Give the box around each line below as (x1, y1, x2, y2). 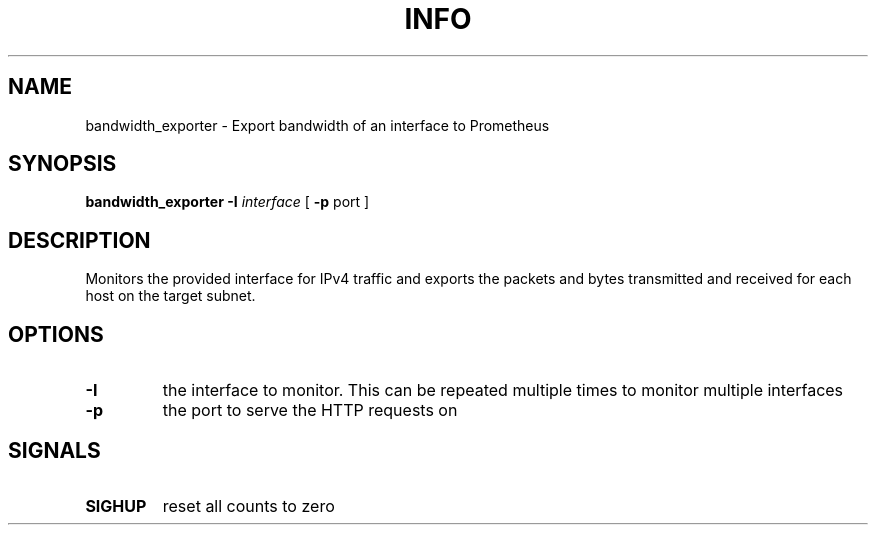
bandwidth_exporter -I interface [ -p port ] (85, 193, 370, 211)
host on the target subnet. (85, 287, 256, 305)
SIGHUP (85, 495, 147, 516)
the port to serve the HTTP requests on (162, 400, 458, 421)
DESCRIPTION (8, 227, 151, 253)
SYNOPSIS (8, 151, 117, 177)
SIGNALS (8, 437, 101, 463)
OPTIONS (8, 321, 104, 347)
